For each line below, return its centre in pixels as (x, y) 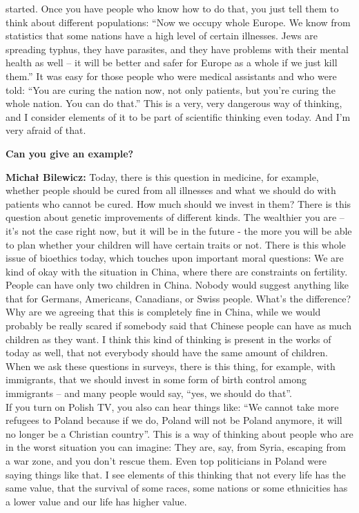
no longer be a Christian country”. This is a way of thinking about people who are (179, 433)
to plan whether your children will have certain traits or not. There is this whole (176, 244)
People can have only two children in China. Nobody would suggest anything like (177, 285)
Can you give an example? (70, 153)
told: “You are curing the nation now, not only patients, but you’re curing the (171, 89)
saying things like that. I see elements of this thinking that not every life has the (176, 474)
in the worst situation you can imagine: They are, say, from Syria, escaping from (176, 447)
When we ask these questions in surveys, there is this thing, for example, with (171, 366)
